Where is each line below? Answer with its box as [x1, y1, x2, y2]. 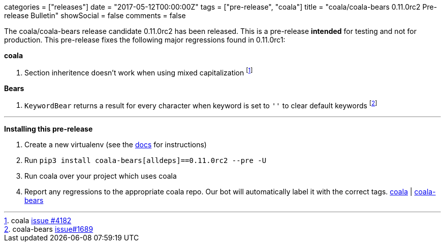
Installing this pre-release [4, 125, 93, 134]
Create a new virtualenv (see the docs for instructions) [24, 140, 207, 149]
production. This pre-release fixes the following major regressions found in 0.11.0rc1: [4, 35, 285, 44]
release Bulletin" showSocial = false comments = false [4, 11, 186, 20]
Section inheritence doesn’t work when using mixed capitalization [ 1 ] [24, 67, 253, 77]
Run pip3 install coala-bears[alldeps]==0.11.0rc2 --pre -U [24, 156, 267, 165]
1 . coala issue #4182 [4, 216, 72, 225]
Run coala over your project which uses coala [24, 172, 177, 181]
